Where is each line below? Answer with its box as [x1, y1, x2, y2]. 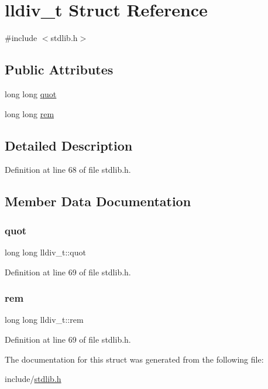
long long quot [5, 87, 57, 100]
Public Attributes [5, 60, 114, 79]
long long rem [5, 107, 54, 120]
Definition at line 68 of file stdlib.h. [5, 163, 131, 176]
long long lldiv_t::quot [5, 245, 86, 258]
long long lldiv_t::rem [5, 313, 84, 326]
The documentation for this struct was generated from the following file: [5, 353, 264, 365]
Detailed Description [5, 136, 133, 154]
